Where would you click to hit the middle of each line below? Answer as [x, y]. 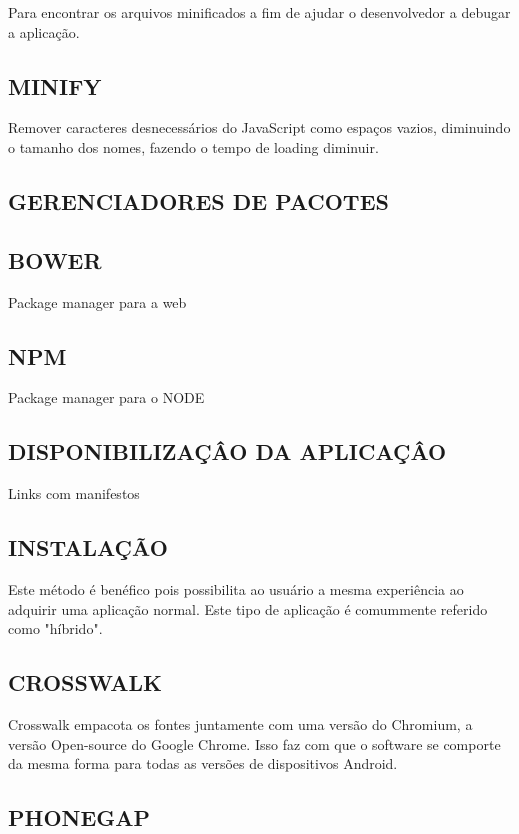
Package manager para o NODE [106, 397]
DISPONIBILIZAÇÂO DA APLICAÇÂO [227, 451]
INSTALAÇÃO [88, 547]
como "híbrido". [55, 628]
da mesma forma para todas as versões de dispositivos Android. [203, 763]
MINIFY [55, 85]
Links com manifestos [74, 493]
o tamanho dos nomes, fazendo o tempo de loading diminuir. [193, 146]
